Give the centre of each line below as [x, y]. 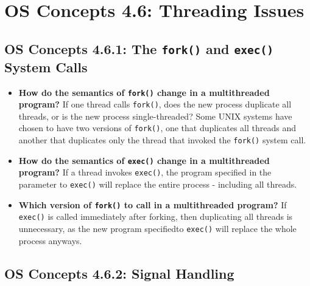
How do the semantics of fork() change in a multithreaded [144, 92]
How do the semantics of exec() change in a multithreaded [144, 160]
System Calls [46, 66]
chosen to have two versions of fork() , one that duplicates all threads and [157, 128]
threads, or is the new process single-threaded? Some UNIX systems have [155, 116]
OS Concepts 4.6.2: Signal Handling [119, 273]
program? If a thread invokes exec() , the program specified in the [145, 172]
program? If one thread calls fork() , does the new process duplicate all [155, 104]
